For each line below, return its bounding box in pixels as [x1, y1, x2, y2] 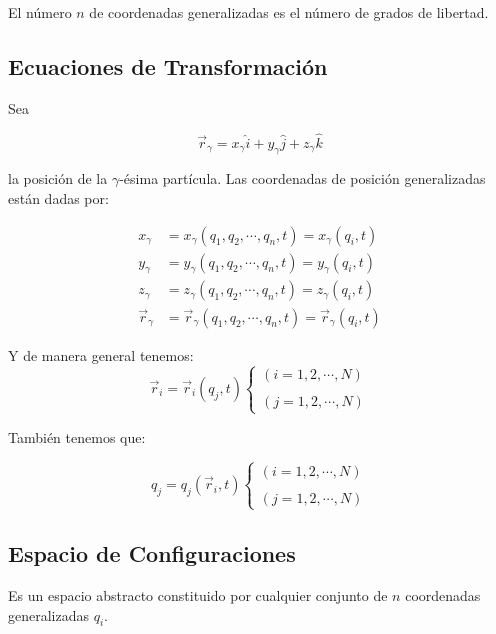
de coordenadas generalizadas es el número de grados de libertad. [89, 2, 489, 22]
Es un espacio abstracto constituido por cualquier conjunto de [8, 585, 388, 606]
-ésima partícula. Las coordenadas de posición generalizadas [119, 168, 486, 189]
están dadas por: [8, 188, 109, 208]
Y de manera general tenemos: [8, 344, 194, 365]
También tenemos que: [8, 426, 146, 447]
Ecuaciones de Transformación [8, 50, 328, 81]
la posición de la [8, 168, 108, 189]
